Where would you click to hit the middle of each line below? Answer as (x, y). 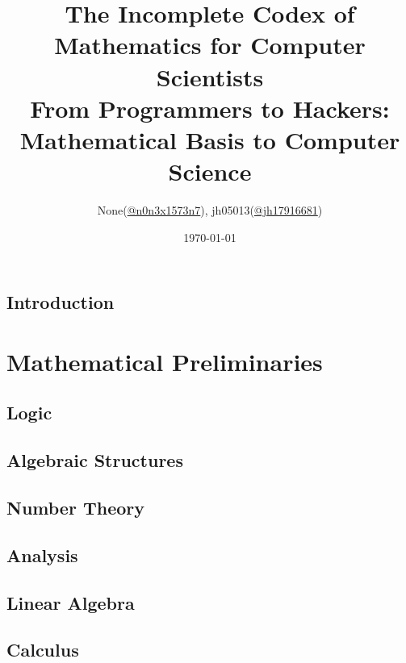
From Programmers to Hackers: (210, 108)
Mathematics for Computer (210, 45)
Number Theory (75, 507)
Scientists (210, 76)
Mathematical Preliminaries (165, 361)
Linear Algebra (71, 602)
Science (210, 171)
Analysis (42, 555)
